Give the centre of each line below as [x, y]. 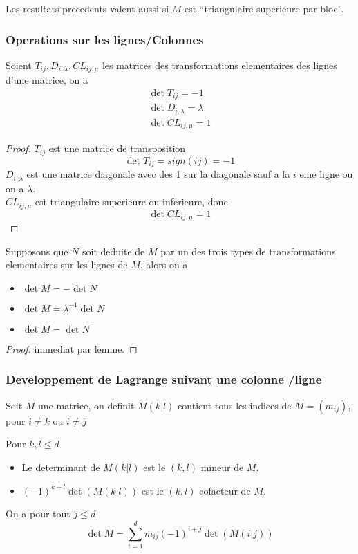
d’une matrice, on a [47, 80]
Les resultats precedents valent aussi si [87, 8]
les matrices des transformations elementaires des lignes [219, 65]
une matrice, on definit [86, 405]
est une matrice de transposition [117, 148]
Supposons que [37, 251]
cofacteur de [225, 490]
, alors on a [164, 265]
